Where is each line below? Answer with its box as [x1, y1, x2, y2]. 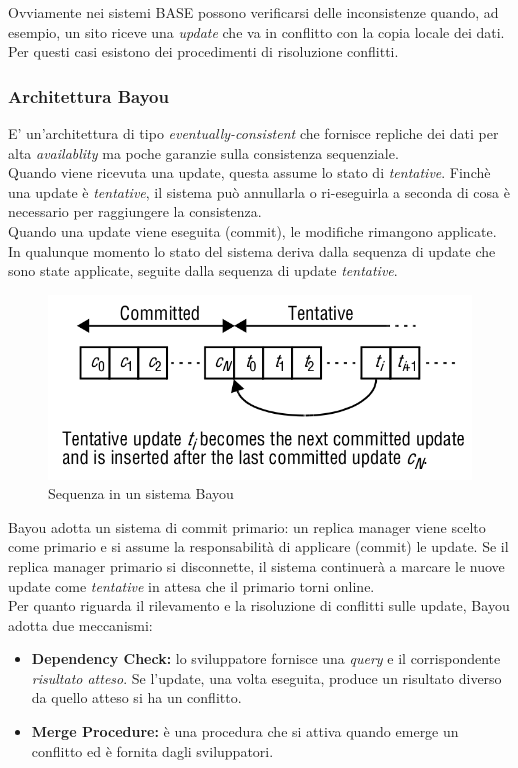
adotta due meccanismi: [8, 614, 153, 635]
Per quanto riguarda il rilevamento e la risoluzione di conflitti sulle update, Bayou [8, 595, 510, 616]
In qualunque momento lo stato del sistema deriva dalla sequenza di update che [8, 240, 496, 261]
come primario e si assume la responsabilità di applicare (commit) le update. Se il [8, 536, 509, 557]
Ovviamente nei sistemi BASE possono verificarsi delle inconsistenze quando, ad [8, 2, 499, 22]
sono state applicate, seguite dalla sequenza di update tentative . [8, 260, 398, 281]
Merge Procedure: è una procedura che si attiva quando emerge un [31, 721, 459, 742]
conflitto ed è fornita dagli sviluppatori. [31, 740, 274, 761]
